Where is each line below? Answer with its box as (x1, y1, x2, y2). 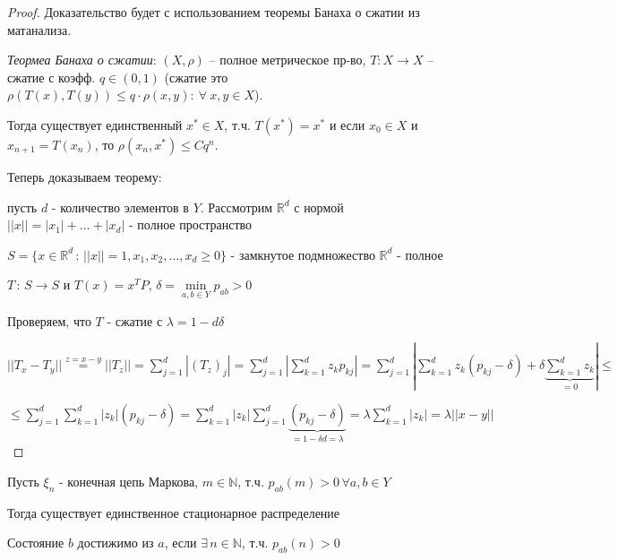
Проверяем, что (7, 311, 91, 330)
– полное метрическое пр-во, (209, 50, 366, 69)
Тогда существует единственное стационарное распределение (7, 503, 340, 521)
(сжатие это (164, 67, 228, 86)
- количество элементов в (51, 197, 189, 216)
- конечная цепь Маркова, (58, 471, 199, 490)
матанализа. (7, 20, 72, 39)
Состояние (7, 533, 64, 552)
